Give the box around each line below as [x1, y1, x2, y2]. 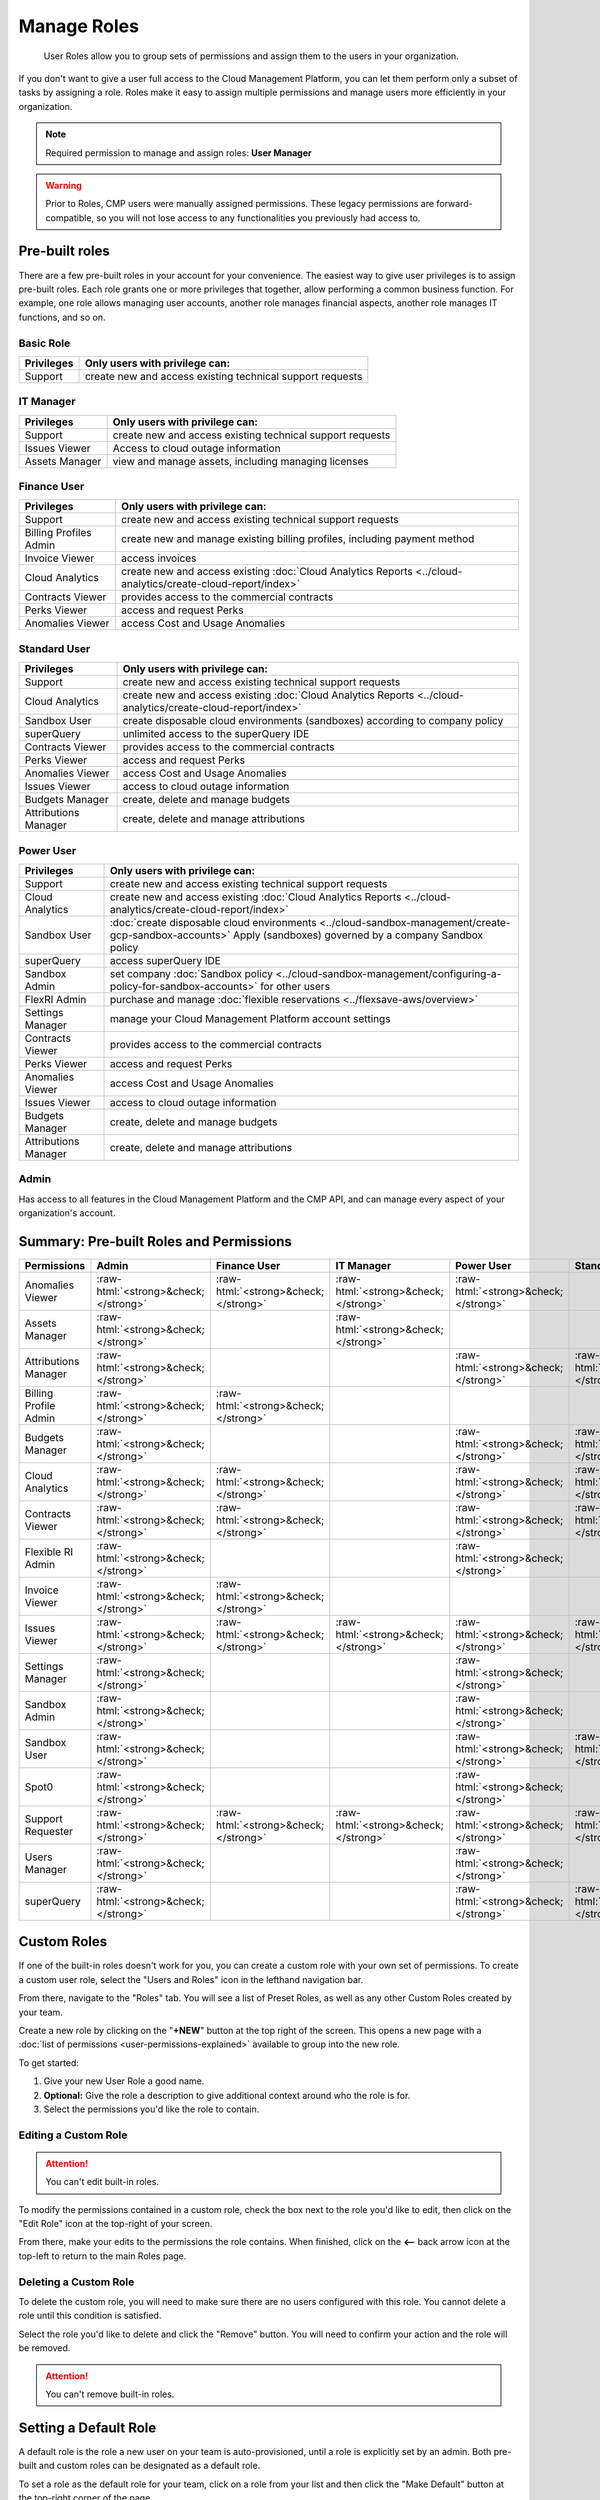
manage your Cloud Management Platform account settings [109, 1011, 391, 1025]
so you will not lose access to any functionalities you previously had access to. [96, 211, 421, 224]
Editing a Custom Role [18, 2128, 128, 2142]
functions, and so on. [18, 311, 106, 323]
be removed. [18, 2342, 71, 2354]
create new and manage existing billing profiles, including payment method [121, 532, 475, 546]
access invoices [121, 551, 197, 565]
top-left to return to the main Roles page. [18, 2250, 187, 2262]
